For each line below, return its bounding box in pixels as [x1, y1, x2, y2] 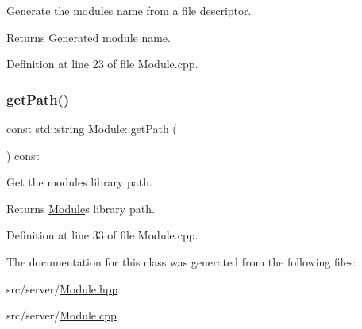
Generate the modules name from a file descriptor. [6, 2, 252, 18]
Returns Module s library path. [6, 200, 155, 216]
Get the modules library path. [6, 174, 152, 190]
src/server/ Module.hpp [6, 280, 118, 296]
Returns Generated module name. [6, 29, 171, 45]
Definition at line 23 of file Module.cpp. [6, 55, 198, 72]
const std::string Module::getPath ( [6, 121, 177, 136]
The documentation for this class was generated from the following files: [6, 253, 356, 270]
